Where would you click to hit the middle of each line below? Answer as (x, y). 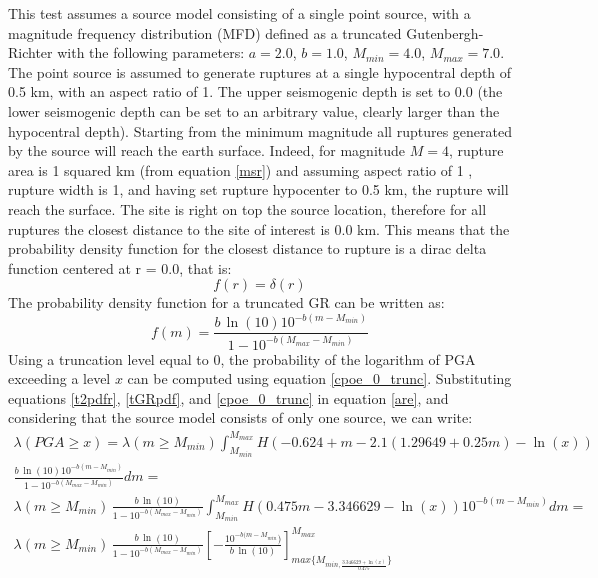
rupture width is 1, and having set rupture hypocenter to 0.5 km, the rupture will (258, 189)
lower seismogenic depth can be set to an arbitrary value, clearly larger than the (254, 110)
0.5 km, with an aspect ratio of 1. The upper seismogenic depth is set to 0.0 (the (255, 91)
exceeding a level (59, 378)
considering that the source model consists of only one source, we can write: (240, 417)
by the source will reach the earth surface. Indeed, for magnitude (207, 150)
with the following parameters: (151, 52)
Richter (30, 52)
